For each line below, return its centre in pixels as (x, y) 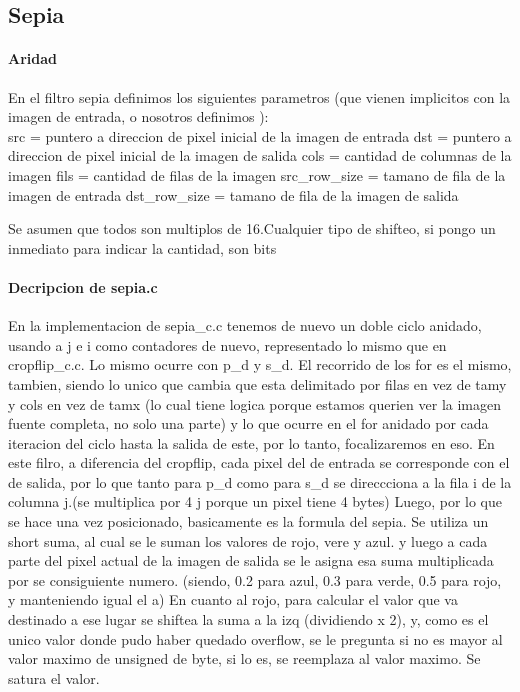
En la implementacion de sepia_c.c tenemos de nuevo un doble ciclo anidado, (245, 325)
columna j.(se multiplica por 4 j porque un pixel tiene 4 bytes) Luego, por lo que (255, 501)
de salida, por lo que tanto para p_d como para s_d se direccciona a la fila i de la (260, 481)
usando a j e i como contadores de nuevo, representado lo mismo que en (227, 344)
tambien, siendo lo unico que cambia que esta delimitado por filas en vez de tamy (257, 383)
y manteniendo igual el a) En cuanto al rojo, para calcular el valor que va (233, 599)
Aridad (32, 58)
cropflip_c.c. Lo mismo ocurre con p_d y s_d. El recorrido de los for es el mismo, (260, 364)
